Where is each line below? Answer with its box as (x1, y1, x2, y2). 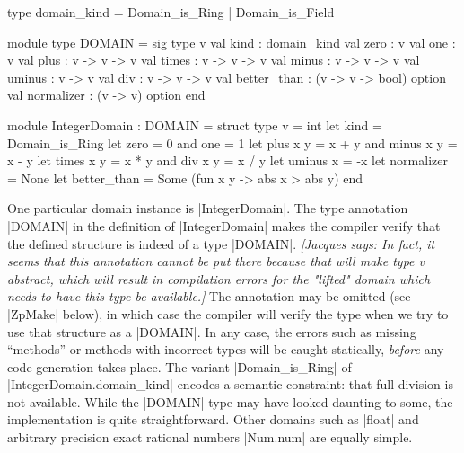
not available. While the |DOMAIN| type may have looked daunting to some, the (7, 392, 453, 411)
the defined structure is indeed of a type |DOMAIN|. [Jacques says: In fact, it (7, 234, 435, 253)
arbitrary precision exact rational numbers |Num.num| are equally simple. (7, 428, 413, 447)
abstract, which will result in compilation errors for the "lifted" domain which (7, 269, 431, 288)
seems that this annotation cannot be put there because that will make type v (7, 252, 425, 271)
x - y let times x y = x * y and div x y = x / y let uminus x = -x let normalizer (7, 151, 448, 170)
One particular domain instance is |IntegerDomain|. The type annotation (7, 199, 408, 218)
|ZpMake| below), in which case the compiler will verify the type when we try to (7, 304, 449, 323)
